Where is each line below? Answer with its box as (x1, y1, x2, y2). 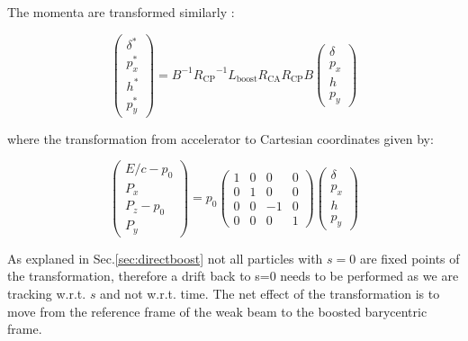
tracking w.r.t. (7, 284, 86, 302)
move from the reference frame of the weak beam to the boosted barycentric (7, 301, 427, 320)
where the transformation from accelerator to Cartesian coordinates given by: (7, 129, 434, 148)
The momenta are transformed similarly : (7, 3, 235, 21)
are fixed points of (359, 248, 460, 267)
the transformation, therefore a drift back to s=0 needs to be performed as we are (7, 266, 459, 285)
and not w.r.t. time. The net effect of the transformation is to (100, 284, 440, 302)
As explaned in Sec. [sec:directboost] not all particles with (7, 248, 323, 267)
